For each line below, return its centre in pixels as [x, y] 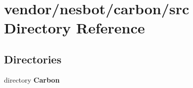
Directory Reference [75, 28]
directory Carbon [32, 79]
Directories [33, 59]
